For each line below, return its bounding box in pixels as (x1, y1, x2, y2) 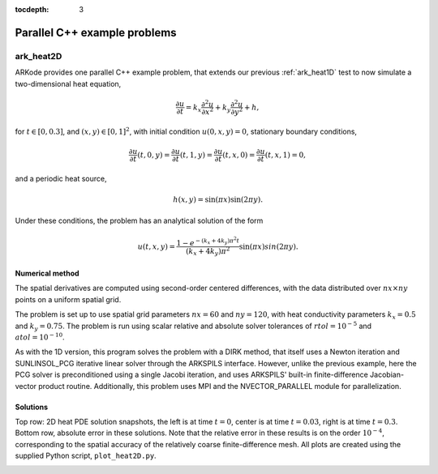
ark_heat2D (15, 50, 62, 62)
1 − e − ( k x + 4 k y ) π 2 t (176, 236, 239, 247)
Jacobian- (369, 369, 405, 380)
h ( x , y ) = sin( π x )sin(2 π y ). (173, 195, 264, 204)
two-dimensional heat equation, (15, 79, 122, 88)
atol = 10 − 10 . (15, 331, 65, 342)
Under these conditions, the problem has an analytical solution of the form (15, 216, 264, 226)
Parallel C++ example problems (15, 25, 178, 40)
